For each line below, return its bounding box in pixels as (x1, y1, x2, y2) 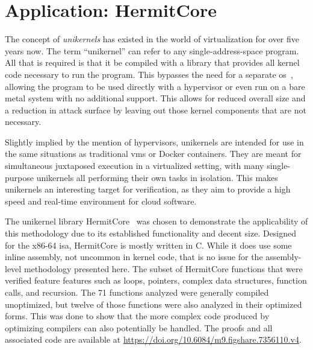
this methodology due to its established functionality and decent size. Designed (5, 227, 297, 240)
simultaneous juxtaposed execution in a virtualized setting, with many (5, 159, 264, 172)
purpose (5, 171, 34, 183)
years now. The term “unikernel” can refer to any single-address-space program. (5, 44, 299, 57)
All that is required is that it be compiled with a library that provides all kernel (5, 56, 300, 69)
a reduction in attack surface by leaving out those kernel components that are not (5, 103, 306, 116)
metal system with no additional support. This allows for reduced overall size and (5, 92, 306, 104)
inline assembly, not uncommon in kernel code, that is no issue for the (5, 250, 263, 263)
